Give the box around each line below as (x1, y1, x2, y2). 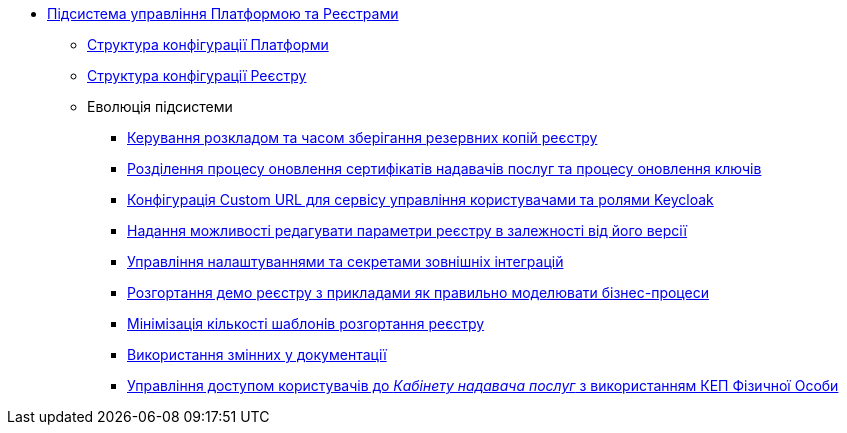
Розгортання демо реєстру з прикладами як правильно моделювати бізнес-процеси (127, 284, 709, 301)
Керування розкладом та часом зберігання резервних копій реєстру (127, 129, 598, 146)
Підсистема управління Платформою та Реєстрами (47, 5, 399, 22)
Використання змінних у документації (127, 346, 387, 363)
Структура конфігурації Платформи (87, 36, 329, 53)
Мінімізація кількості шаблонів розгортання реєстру (127, 315, 485, 332)
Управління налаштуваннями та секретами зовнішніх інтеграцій (127, 253, 564, 270)
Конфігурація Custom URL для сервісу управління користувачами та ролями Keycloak (127, 191, 714, 208)
